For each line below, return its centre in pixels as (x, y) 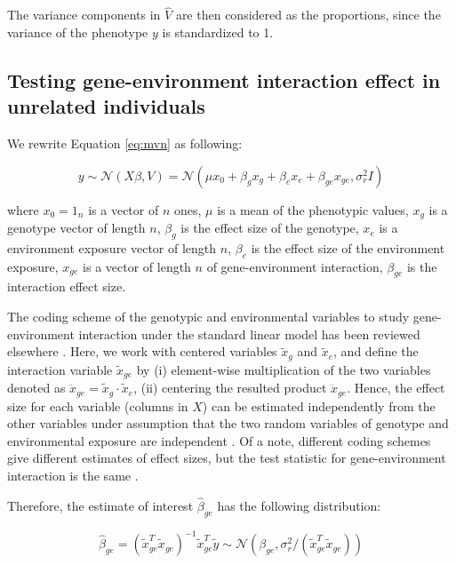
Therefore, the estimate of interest (100, 505)
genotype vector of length (76, 228)
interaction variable (60, 369)
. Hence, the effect (396, 388)
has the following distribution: (299, 505)
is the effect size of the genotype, (270, 228)
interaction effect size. (67, 286)
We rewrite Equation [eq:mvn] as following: (125, 143)
